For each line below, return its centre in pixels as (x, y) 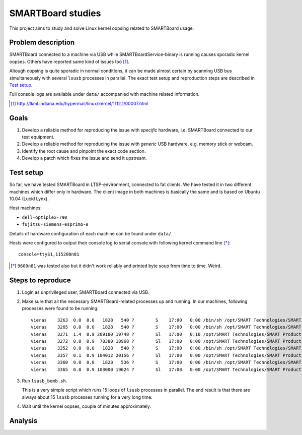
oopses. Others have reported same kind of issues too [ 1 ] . (69, 61)
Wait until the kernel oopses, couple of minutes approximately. (86, 406)
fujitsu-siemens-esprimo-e (55, 225)
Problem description (42, 43)
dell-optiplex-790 (45, 217)
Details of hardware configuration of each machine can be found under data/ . (91, 233)
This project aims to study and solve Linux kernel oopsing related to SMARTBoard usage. (102, 28)
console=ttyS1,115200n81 (49, 254)
